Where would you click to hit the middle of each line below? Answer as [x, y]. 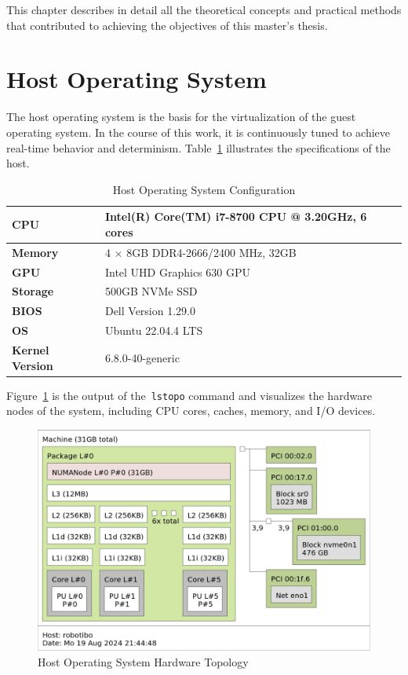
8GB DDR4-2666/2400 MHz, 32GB [211, 252]
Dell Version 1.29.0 [150, 311]
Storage [33, 291]
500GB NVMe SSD [151, 291]
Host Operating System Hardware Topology [143, 662]
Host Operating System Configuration [204, 189]
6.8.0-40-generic [142, 357]
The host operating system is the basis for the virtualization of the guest [181, 117]
